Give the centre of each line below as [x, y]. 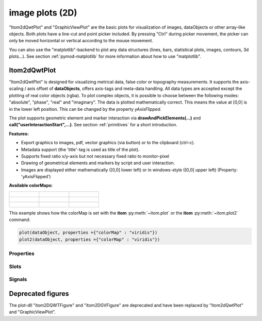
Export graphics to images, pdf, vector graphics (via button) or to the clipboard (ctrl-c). [108, 143]
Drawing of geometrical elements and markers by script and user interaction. [98, 163]
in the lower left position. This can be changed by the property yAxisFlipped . [85, 109]
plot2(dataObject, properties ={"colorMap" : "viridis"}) [90, 239]
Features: [19, 134]
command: [20, 220]
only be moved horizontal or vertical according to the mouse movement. [81, 41]
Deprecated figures [39, 294]
